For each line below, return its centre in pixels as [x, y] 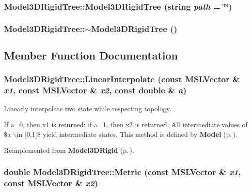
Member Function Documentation [91, 55]
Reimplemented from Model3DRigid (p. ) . [69, 150]
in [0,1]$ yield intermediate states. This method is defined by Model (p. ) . [127, 134]
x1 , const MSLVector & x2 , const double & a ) [95, 90]
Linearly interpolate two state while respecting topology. [88, 108]
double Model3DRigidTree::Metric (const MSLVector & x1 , [123, 171]
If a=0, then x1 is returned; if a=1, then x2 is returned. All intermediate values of [126, 125]
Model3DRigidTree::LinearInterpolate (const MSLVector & [122, 79]
